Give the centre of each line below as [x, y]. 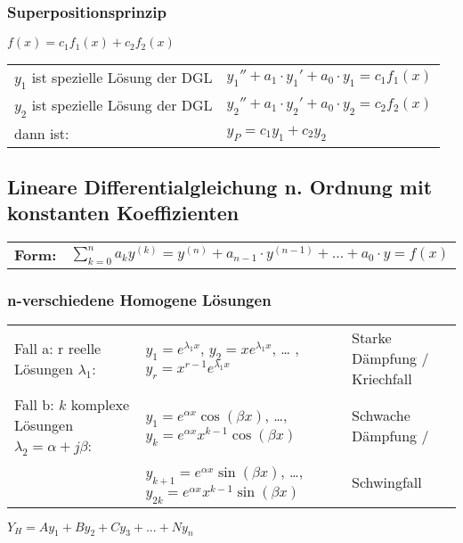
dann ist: [42, 133]
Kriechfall [382, 379]
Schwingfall [386, 482]
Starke [371, 338]
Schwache [381, 415]
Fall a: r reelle [58, 348]
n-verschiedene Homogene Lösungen [139, 300]
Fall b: [34, 405]
